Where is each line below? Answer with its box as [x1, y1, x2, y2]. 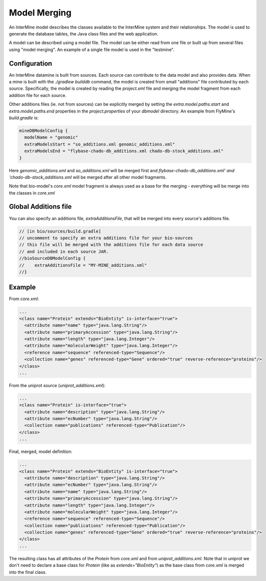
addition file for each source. [9, 92, 67, 98]
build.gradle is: [9, 114, 39, 121]
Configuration [9, 59, 52, 67]
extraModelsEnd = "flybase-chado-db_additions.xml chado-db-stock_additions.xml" [24, 148, 224, 154]
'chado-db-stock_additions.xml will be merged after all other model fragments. [9, 174, 167, 180]
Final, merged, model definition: [9, 449, 73, 454]
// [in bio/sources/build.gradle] [19, 228, 101, 234]
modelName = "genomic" [24, 135, 78, 140]
